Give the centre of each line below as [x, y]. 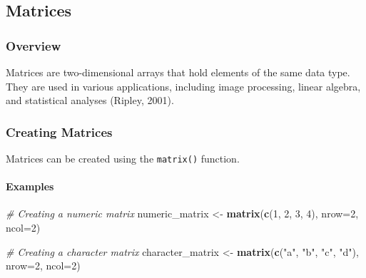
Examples [30, 186]
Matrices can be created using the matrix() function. [123, 158]
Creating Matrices [59, 132]
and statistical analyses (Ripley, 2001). [90, 100]
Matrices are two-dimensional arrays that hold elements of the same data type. [178, 72]
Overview [34, 45]
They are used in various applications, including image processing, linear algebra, [183, 86]
